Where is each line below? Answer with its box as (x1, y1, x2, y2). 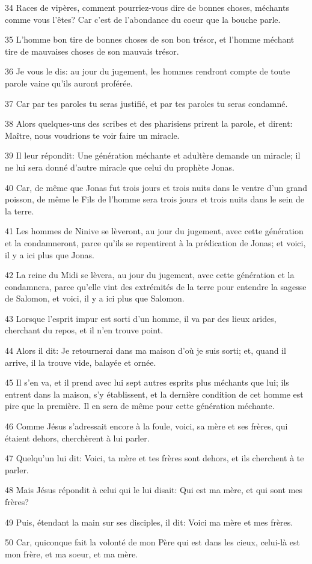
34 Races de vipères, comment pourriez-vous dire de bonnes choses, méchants (5, 1, 289, 13)
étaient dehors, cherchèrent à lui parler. (5, 431, 150, 444)
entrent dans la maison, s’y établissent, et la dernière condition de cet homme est (5, 387, 304, 400)
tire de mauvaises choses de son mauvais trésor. (5, 44, 179, 57)
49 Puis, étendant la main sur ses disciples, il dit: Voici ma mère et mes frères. (5, 515, 293, 528)
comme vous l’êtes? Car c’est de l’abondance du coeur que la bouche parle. (5, 13, 281, 25)
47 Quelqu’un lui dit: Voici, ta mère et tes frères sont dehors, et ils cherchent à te (5, 452, 304, 464)
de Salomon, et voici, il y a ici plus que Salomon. (5, 292, 185, 305)
